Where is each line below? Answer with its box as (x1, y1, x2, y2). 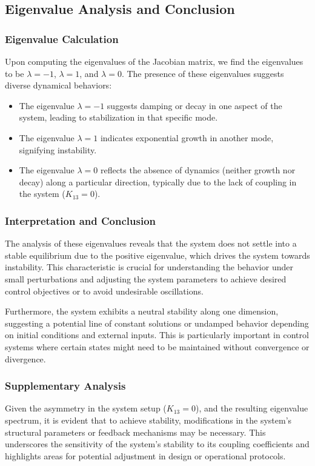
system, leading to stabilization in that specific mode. (19, 111, 218, 124)
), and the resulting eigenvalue (195, 402, 308, 414)
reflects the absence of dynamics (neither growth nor (100, 164, 296, 176)
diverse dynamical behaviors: (5, 79, 112, 92)
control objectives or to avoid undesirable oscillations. (5, 284, 204, 297)
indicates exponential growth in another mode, (100, 131, 274, 144)
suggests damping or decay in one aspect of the (107, 99, 282, 112)
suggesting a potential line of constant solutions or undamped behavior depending (5, 316, 309, 329)
